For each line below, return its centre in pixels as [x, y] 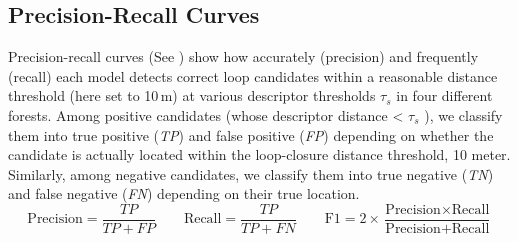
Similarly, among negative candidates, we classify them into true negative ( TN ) [251, 173]
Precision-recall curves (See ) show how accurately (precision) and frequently [243, 56]
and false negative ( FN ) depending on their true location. [184, 193]
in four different [444, 95]
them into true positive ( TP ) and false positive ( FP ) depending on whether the [251, 134]
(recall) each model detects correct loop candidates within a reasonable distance [253, 75]
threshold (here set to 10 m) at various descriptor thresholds [192, 95]
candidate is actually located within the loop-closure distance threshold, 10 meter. [259, 154]
